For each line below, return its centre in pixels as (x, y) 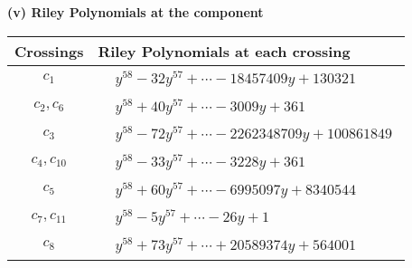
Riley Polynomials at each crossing (224, 51)
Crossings (49, 51)
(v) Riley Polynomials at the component (136, 12)
